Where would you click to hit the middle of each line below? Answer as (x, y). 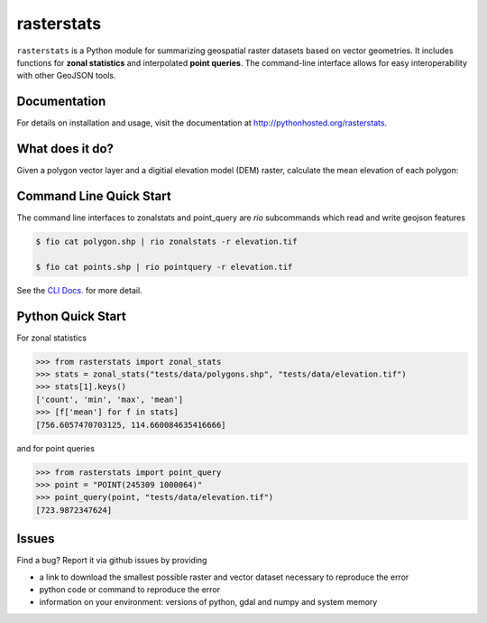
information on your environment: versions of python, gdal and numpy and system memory (208, 602)
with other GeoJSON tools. (66, 76)
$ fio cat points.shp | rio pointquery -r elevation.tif (164, 267)
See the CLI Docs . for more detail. (80, 290)
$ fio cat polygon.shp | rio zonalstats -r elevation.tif (166, 242)
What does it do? (65, 149)
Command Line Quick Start (94, 195)
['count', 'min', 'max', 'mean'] (110, 399)
